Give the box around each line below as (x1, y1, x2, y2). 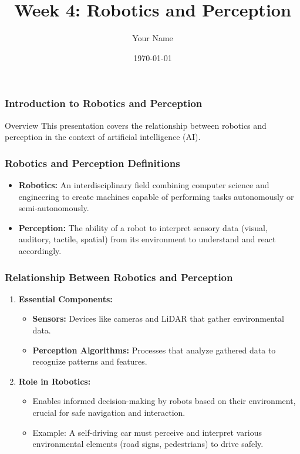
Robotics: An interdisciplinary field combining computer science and (18, 179, 269, 191)
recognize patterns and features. (32, 355, 147, 368)
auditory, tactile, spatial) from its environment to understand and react (18, 233, 276, 245)
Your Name (132, 32, 173, 44)
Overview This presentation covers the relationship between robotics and (5, 119, 267, 131)
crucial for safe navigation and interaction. (32, 406, 186, 418)
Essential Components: (18, 292, 113, 305)
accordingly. (18, 244, 62, 256)
